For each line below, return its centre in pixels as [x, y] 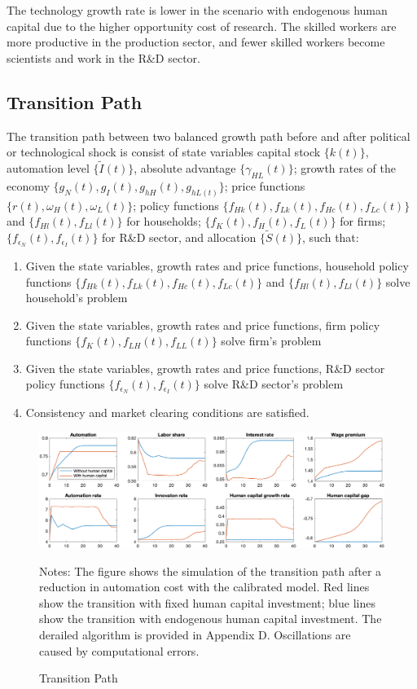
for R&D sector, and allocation [179, 237]
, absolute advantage [185, 167]
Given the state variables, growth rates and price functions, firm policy [203, 325]
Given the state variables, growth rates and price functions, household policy [217, 265]
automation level [48, 167]
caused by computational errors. [119, 650]
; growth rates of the [345, 167]
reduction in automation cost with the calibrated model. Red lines [204, 587]
